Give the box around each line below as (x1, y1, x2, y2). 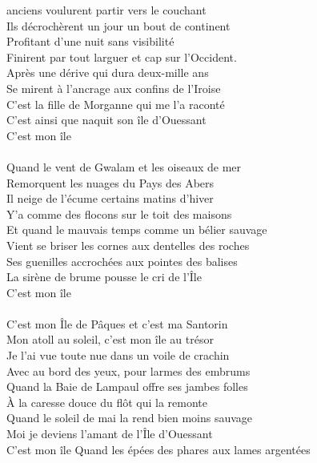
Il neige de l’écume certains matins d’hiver (6, 190, 214, 207)
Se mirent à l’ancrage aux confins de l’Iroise (6, 79, 221, 96)
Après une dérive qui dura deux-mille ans (6, 64, 209, 81)
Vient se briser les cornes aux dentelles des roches (6, 236, 250, 253)
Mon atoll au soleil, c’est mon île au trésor (6, 331, 214, 348)
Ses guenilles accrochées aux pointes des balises (6, 252, 238, 269)
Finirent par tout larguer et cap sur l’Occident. (6, 48, 237, 65)
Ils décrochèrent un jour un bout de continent (6, 17, 231, 34)
